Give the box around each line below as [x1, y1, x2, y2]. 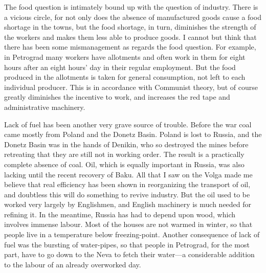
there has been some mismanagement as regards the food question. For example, [4, 41, 256, 52]
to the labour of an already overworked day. [4, 259, 141, 269]
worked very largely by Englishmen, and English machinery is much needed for [4, 199, 252, 210]
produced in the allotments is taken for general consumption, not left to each [4, 72, 246, 82]
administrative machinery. [4, 101, 85, 112]
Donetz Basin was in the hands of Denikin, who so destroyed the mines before [4, 139, 249, 149]
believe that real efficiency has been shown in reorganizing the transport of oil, [4, 179, 251, 190]
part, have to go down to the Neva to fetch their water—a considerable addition [4, 249, 255, 260]
